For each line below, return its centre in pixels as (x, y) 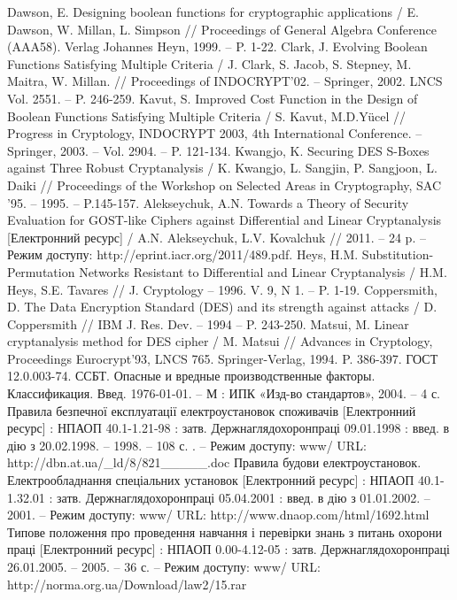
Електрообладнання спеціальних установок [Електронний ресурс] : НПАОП (211, 480)
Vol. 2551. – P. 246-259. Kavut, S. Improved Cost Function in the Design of (213, 98)
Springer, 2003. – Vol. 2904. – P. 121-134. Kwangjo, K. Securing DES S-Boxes (218, 150)
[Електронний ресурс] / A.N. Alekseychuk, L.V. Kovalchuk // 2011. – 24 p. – (217, 237)
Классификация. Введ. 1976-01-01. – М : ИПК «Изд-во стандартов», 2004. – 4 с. (224, 393)
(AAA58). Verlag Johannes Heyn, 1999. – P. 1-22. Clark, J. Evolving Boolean (217, 46)
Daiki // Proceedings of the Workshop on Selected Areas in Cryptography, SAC (225, 185)
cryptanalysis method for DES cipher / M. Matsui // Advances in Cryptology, (220, 341)
